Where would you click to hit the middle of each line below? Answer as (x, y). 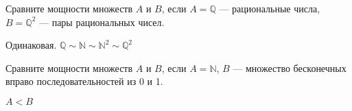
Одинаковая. (31, 45)
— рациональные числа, (270, 8)
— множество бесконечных (290, 67)
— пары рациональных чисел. (102, 22)
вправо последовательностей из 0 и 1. (84, 81)
